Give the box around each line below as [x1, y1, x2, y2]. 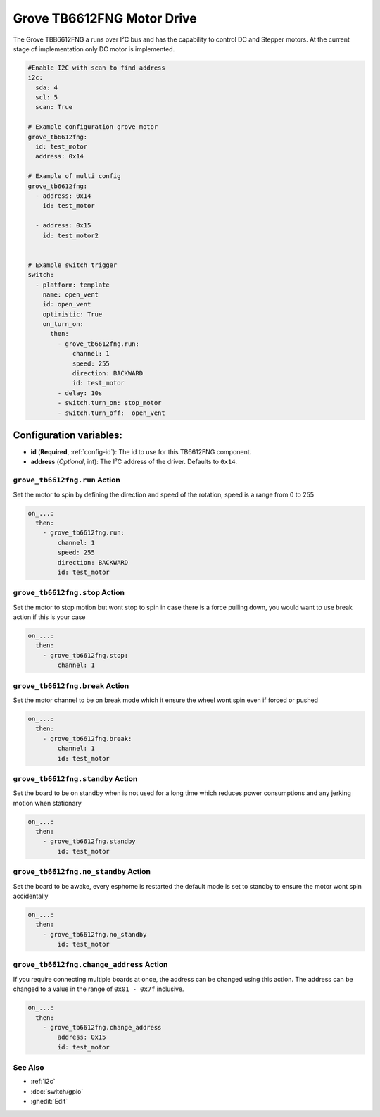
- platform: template [35, 280, 110, 289]
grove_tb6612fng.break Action [13, 680, 129, 690]
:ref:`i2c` [30, 1078, 56, 1086]
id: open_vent [42, 300, 91, 308]
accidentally [13, 892, 49, 900]
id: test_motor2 [42, 231, 99, 239]
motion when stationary [13, 799, 82, 807]
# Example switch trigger [27, 261, 118, 269]
